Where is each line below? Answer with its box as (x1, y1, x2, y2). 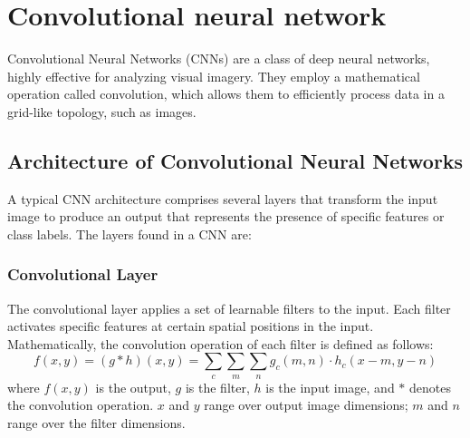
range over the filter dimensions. (7, 414, 186, 433)
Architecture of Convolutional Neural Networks (7, 146, 464, 174)
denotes (409, 377, 451, 396)
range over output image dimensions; (204, 395, 408, 414)
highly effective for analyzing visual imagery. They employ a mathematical (7, 66, 420, 85)
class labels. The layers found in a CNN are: (7, 224, 252, 243)
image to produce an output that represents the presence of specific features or (7, 207, 445, 226)
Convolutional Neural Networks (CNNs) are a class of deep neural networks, (7, 49, 430, 68)
